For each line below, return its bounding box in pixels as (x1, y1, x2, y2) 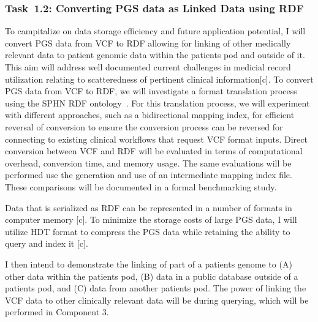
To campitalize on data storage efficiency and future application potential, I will (5, 24, 306, 37)
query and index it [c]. (5, 237, 88, 250)
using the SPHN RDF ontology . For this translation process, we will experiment (5, 96, 310, 109)
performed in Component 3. (5, 305, 109, 318)
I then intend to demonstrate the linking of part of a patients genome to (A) (5, 257, 292, 270)
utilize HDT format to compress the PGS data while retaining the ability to (5, 225, 290, 238)
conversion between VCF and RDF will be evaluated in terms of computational (5, 144, 303, 157)
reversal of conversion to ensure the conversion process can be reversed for (5, 120, 283, 133)
